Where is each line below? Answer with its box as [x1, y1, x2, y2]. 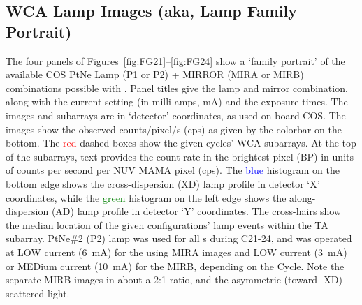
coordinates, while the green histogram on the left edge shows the [6, 190, 287, 204]
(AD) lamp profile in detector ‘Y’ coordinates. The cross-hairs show [51, 204, 342, 218]
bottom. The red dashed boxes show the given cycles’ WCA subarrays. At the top [6, 135, 356, 150]
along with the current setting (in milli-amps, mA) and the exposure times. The [6, 94, 348, 109]
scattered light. [6, 285, 70, 300]
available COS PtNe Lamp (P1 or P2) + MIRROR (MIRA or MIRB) [6, 67, 304, 82]
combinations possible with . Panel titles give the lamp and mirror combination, [6, 80, 348, 95]
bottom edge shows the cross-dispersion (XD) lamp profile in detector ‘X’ [6, 176, 320, 191]
